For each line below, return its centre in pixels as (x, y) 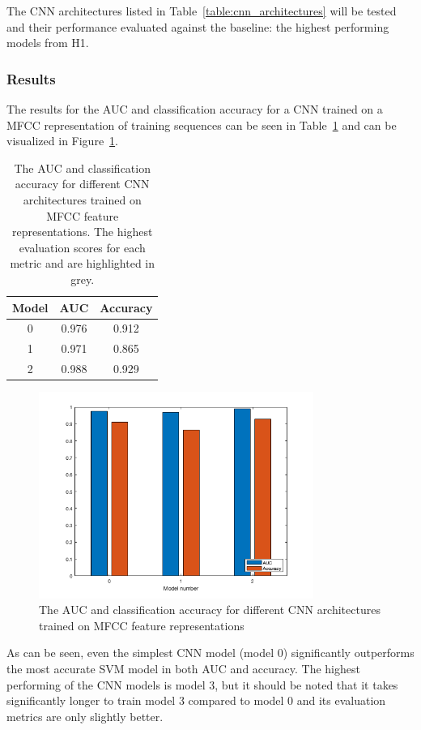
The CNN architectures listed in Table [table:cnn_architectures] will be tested (202, 11)
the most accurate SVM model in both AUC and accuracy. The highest (183, 668)
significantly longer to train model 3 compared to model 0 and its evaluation (196, 700)
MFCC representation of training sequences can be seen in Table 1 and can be (202, 125)
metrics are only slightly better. (85, 716)
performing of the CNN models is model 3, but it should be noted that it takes (202, 684)
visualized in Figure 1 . (63, 141)
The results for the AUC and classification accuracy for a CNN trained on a (195, 109)
